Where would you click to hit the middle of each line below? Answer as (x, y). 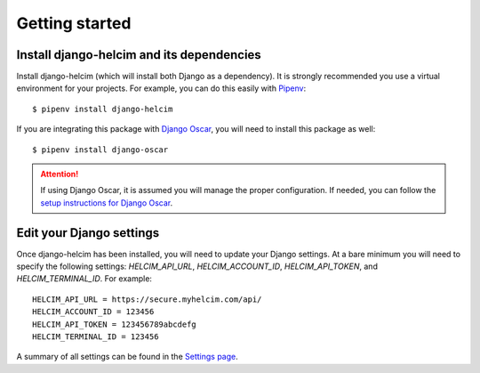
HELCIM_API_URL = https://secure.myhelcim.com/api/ (147, 299)
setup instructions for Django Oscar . (107, 203)
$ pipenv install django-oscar (100, 150)
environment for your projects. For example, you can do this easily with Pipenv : (161, 88)
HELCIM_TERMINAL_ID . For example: (84, 279)
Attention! (60, 174)
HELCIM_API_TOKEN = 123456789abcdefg (115, 324)
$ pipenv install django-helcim (103, 109)
